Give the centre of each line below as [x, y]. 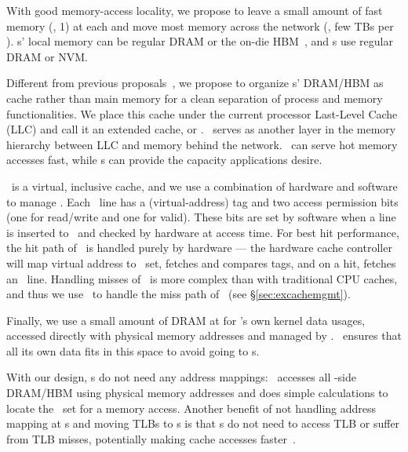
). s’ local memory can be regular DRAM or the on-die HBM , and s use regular [200, 41]
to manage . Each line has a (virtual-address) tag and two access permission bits [202, 201]
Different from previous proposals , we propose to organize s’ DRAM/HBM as [195, 83]
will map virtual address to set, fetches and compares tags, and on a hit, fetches [201, 262]
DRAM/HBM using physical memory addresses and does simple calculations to [197, 393]
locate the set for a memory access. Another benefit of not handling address [191, 408]
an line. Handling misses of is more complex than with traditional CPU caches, [202, 278]
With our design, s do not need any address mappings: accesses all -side [182, 377]
